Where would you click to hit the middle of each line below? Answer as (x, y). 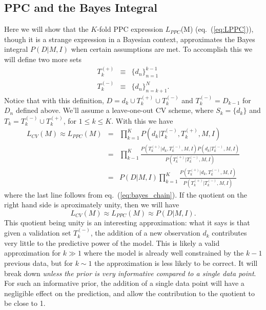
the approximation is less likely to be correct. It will (176, 263)
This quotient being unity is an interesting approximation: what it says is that (127, 222)
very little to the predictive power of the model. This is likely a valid (112, 243)
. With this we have (142, 120)
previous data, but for (38, 263)
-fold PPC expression (130, 29)
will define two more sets (43, 59)
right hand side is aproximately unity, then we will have (92, 205)
